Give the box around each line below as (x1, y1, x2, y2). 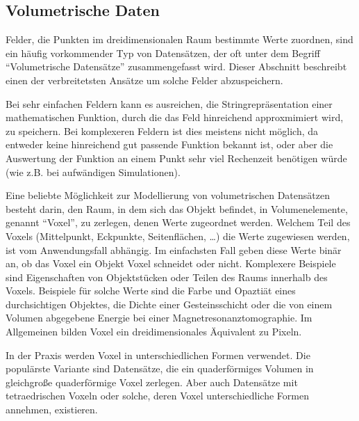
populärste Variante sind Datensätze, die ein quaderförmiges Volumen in (6, 361, 314, 376)
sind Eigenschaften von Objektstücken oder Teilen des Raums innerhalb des (6, 269, 328, 284)
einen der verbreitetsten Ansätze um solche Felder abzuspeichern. (6, 72, 283, 87)
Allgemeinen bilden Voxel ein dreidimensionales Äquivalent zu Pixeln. (6, 324, 302, 339)
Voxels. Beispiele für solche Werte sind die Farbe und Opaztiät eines (6, 283, 296, 298)
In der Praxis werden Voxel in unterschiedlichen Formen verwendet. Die (6, 347, 310, 362)
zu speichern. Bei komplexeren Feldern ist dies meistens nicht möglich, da (6, 123, 319, 138)
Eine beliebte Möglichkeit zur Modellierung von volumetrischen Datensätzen (6, 188, 330, 202)
